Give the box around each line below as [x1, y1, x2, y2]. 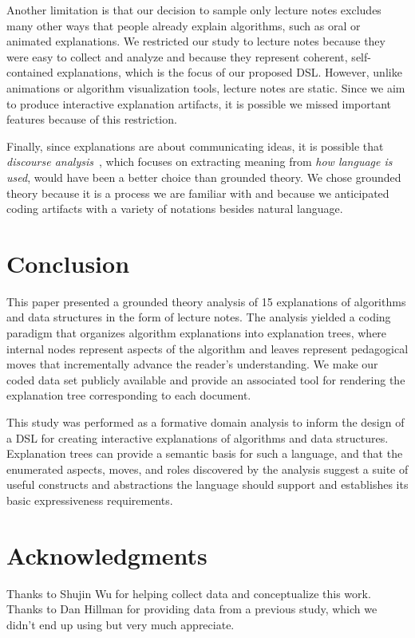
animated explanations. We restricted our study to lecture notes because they [6, 33, 385, 49]
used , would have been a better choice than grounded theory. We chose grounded [6, 168, 401, 185]
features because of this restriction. [6, 111, 177, 128]
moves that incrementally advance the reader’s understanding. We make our [6, 356, 378, 372]
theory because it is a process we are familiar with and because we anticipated [6, 184, 389, 201]
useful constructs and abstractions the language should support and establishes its [6, 476, 409, 493]
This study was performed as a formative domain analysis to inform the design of [6, 414, 405, 430]
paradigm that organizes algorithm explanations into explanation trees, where [6, 325, 387, 341]
